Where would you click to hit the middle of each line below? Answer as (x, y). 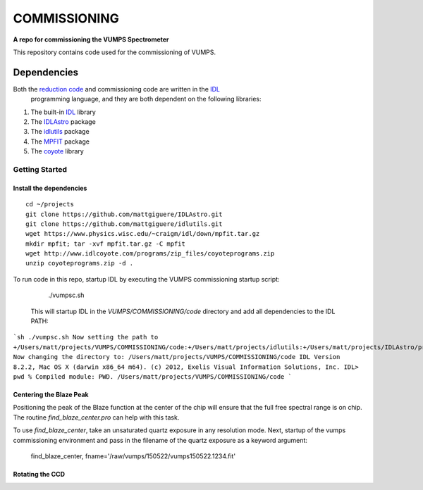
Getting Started (40, 169)
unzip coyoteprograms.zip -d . (80, 263)
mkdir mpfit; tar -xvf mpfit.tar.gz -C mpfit (106, 244)
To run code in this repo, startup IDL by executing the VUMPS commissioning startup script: (146, 279)
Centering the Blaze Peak (51, 395)
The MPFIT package (60, 142)
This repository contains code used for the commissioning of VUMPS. (115, 52)
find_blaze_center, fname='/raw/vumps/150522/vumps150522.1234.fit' (133, 456)
